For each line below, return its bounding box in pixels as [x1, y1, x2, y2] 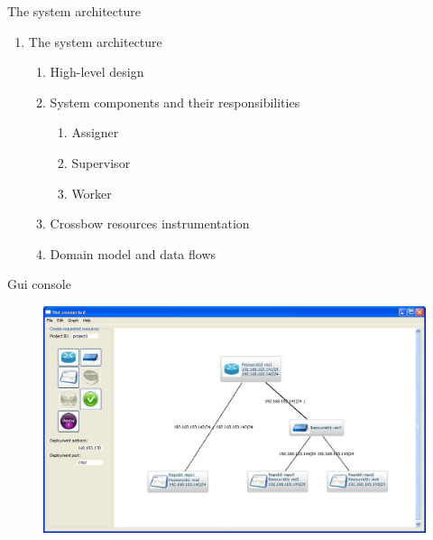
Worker [71, 183, 112, 202]
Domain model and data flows [50, 244, 216, 263]
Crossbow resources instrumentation [50, 214, 250, 233]
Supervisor [71, 153, 131, 172]
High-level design [50, 62, 144, 81]
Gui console [7, 275, 71, 293]
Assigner [71, 123, 119, 142]
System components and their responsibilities [50, 92, 300, 111]
